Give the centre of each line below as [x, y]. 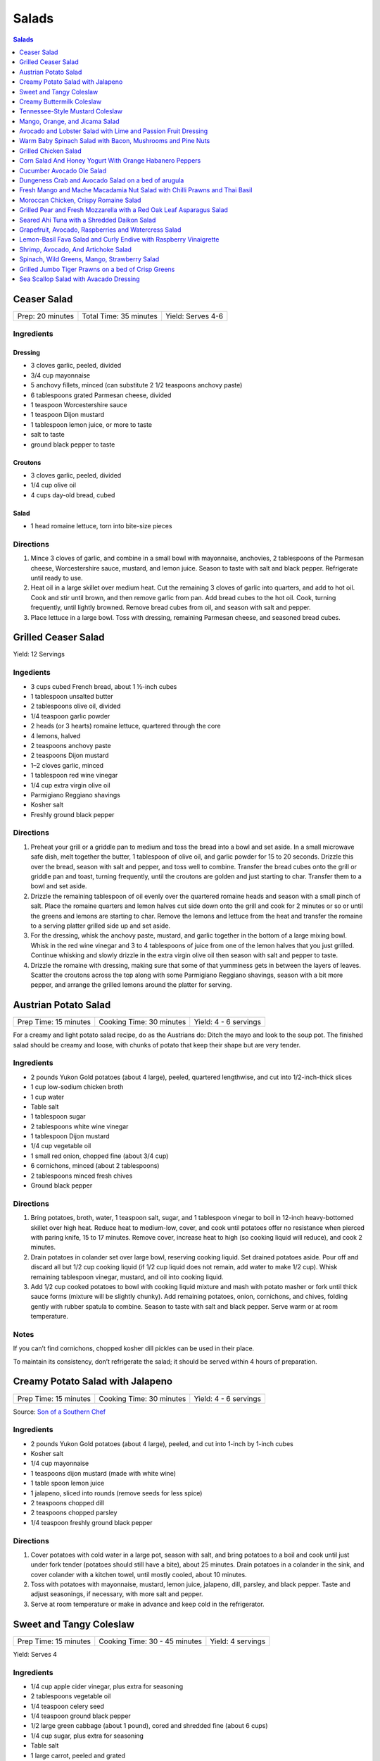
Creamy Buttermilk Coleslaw [61, 101]
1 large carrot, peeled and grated [78, 1755]
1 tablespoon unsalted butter [72, 696]
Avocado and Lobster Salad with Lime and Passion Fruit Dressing [114, 131]
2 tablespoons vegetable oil [71, 1696]
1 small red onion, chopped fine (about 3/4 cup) [100, 1156]
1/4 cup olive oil [53, 485]
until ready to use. [57, 578]
